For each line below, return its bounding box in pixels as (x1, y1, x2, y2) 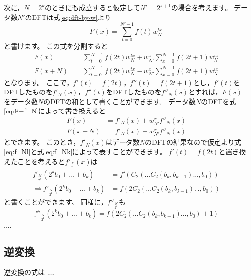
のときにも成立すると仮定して (45, 2, 140, 12)
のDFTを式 (201, 96, 236, 106)
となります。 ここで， (4, 77, 73, 87)
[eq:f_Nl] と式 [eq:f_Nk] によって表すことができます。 (4, 146, 166, 156)
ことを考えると (17, 156, 65, 166)
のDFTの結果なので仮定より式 (145, 137, 241, 147)
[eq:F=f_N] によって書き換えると (4, 106, 106, 116)
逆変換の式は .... (4, 266, 55, 277)
